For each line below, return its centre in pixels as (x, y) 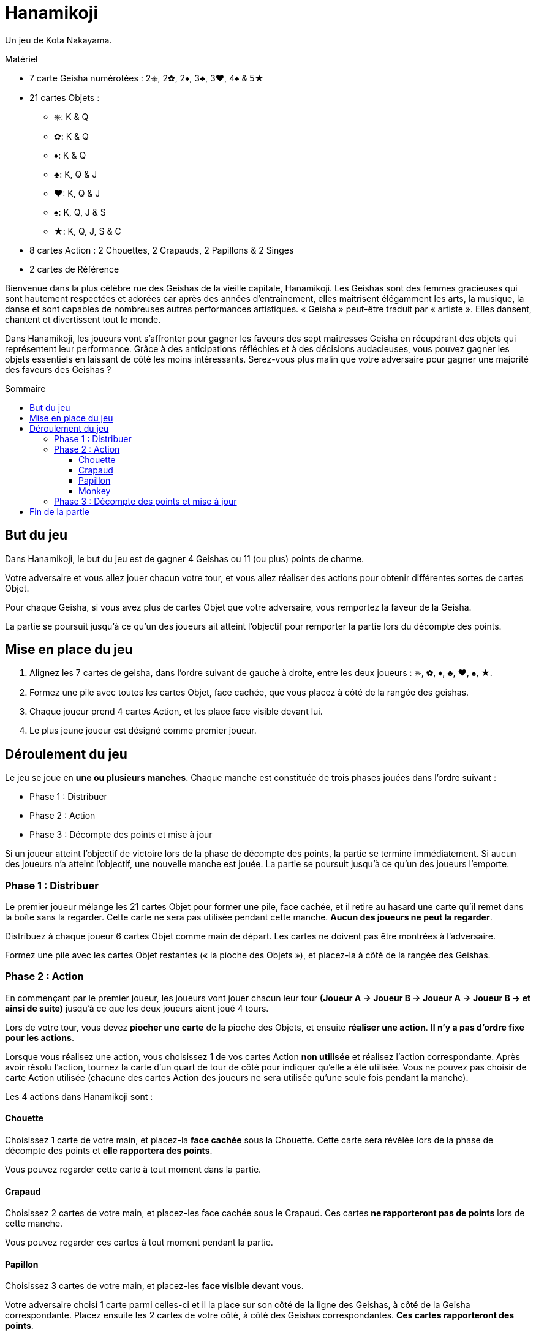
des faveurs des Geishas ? (58, 369)
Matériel (21, 59)
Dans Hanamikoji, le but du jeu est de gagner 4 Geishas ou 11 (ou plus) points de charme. (185, 558)
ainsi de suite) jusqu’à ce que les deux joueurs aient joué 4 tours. (137, 1008)
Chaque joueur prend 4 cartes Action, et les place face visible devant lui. (176, 712)
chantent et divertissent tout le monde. (83, 319)
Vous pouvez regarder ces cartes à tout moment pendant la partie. (139, 1243)
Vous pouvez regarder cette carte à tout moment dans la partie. (133, 1169)
